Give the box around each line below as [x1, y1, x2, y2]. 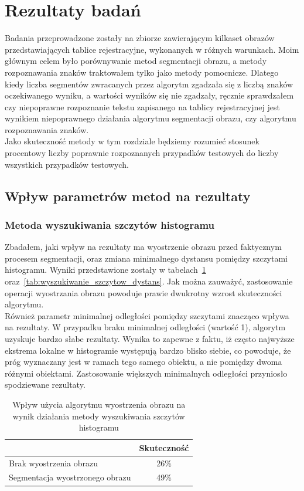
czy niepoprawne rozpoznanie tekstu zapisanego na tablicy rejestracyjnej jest [5, 100, 280, 113]
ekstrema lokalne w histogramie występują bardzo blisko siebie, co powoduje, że [5, 344, 291, 356]
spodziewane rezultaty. [5, 378, 86, 391]
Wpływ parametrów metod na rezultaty [5, 187, 251, 205]
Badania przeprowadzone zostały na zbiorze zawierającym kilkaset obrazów [5, 32, 275, 44]
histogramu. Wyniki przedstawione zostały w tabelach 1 [5, 263, 206, 276]
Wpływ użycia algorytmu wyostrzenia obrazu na [12, 398, 186, 410]
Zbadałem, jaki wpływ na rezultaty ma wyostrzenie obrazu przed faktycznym [5, 241, 282, 253]
